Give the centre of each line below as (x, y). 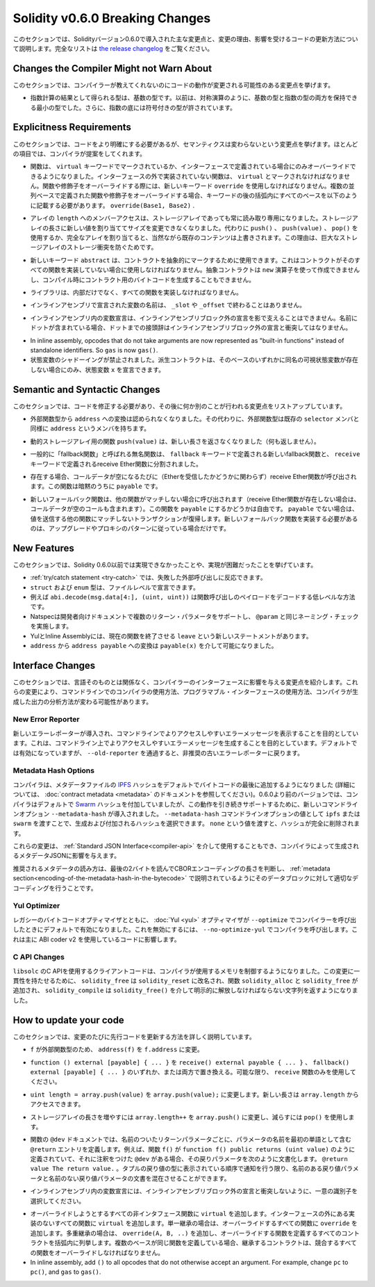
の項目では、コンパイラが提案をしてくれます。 (79, 154)
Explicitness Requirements (72, 128)
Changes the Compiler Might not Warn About (112, 68)
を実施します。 (51, 626)
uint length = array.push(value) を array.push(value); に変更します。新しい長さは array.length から (194, 1094)
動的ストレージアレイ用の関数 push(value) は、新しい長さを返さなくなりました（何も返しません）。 (175, 441)
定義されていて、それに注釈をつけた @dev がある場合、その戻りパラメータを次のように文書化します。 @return (189, 1159)
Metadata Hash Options (54, 770)
